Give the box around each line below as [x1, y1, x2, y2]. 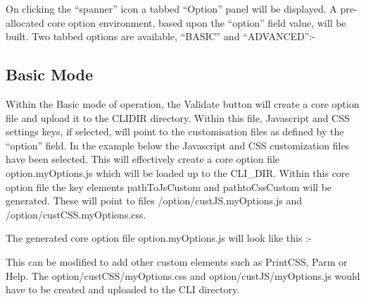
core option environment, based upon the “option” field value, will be [47, 15, 346, 30]
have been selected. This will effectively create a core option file [6, 152, 280, 166]
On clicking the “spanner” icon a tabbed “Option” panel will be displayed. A [6, 1, 337, 16]
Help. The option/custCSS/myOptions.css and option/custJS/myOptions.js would [6, 268, 360, 283]
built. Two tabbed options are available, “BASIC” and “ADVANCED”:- [6, 29, 315, 44]
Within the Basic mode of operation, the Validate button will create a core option [6, 96, 360, 111]
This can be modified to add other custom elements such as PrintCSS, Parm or [6, 254, 348, 269]
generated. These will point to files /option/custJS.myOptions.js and [6, 193, 303, 208]
